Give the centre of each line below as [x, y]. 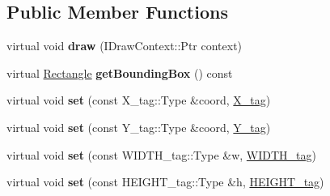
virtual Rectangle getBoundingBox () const [120, 72]
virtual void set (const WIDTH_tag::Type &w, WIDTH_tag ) [161, 154]
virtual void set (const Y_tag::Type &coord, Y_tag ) [139, 127]
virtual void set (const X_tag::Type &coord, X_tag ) [139, 100]
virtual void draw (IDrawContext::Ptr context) [125, 46]
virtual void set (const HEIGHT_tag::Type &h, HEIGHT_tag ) [165, 182]
